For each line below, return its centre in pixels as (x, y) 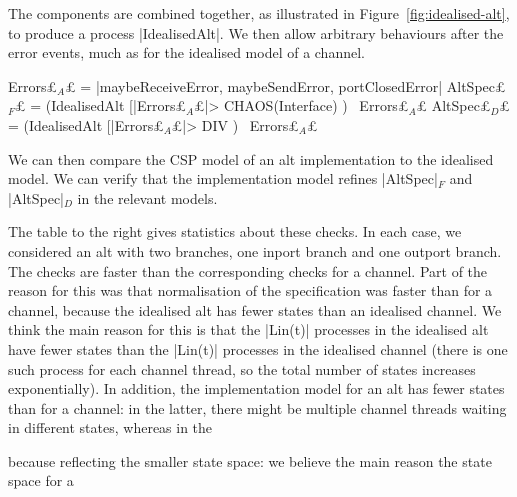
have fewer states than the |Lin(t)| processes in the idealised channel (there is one (258, 348)
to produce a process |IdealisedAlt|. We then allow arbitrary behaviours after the (256, 32)
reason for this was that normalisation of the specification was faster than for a (250, 290)
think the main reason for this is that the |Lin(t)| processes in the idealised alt (248, 329)
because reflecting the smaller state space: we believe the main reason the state (250, 460)
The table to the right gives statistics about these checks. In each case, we (235, 231)
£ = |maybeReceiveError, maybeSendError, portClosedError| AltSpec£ (285, 85)
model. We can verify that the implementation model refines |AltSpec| (223, 178)
